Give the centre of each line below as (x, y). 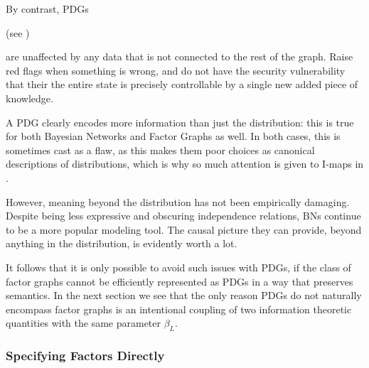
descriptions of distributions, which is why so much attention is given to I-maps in (185, 164)
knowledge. (30, 98)
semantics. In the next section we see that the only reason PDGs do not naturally (184, 295)
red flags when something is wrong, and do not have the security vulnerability (176, 70)
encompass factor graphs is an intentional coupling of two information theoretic (179, 309)
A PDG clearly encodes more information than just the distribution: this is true (180, 122)
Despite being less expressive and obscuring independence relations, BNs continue (183, 216)
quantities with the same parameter (83, 323)
